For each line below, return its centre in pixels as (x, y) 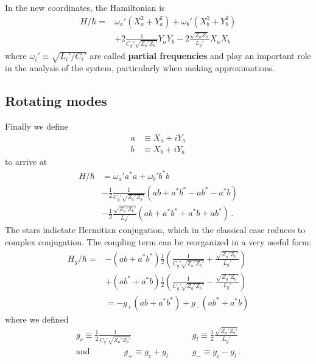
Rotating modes (56, 101)
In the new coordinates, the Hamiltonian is (85, 7)
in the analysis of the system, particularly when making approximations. (140, 68)
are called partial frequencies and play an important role (200, 56)
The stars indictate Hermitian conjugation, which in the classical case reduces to (155, 230)
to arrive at (26, 162)
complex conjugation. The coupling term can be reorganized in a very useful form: (158, 241)
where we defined (37, 319)
